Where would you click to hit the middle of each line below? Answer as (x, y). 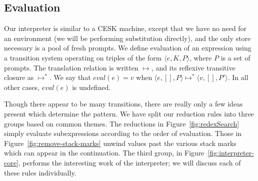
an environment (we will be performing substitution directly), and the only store (127, 38)
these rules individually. (40, 172)
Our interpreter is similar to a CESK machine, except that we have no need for (125, 28)
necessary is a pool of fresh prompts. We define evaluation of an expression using (128, 48)
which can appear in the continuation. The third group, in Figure (104, 153)
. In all (238, 77)
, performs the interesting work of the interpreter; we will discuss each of (129, 162)
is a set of (235, 57)
